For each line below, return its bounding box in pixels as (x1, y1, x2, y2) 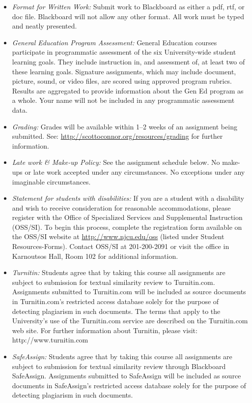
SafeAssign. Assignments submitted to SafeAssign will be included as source (12, 371, 241, 381)
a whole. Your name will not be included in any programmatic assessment (12, 95, 235, 105)
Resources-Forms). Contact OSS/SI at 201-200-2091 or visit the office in (12, 241, 229, 251)
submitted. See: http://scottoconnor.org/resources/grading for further (12, 131, 223, 141)
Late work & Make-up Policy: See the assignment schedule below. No (12, 157, 220, 167)
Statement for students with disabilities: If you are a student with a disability (12, 193, 244, 203)
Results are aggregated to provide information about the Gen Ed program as (12, 85, 244, 95)
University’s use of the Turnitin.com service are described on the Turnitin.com (12, 315, 248, 326)
